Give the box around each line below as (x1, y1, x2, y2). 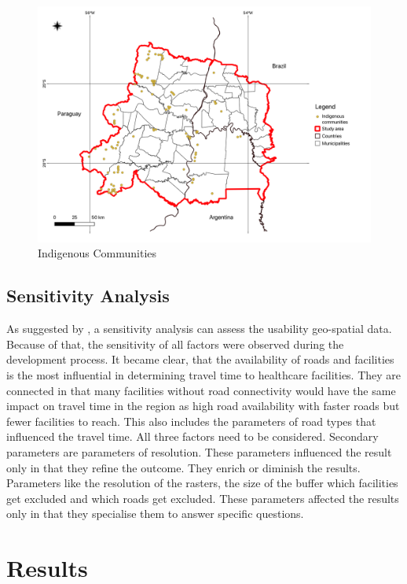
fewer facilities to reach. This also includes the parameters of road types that (6, 412, 376, 429)
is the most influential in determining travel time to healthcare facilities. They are (6, 366, 401, 383)
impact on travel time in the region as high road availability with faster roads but (6, 397, 400, 414)
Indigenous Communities (38, 245, 157, 261)
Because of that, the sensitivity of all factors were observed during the (6, 335, 344, 352)
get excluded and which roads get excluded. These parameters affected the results (6, 490, 399, 506)
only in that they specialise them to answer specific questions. (6, 505, 304, 522)
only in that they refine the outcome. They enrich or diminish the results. (6, 459, 361, 475)
